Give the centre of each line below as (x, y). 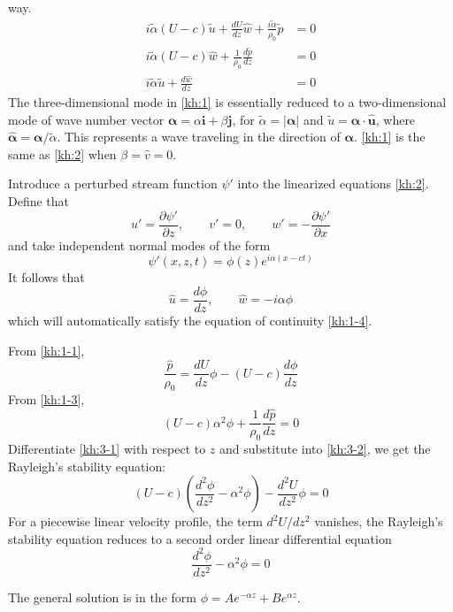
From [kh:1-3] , (46, 399)
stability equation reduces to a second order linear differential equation (200, 538)
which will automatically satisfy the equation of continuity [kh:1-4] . (190, 321)
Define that (39, 201)
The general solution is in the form (102, 597)
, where (395, 119)
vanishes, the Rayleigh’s (379, 521)
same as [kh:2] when (62, 153)
